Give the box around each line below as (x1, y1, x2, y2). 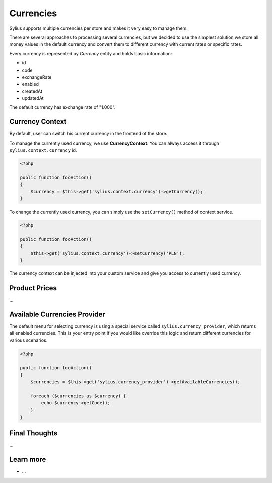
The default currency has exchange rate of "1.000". (9, 104, 116, 110)
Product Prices (9, 284, 57, 292)
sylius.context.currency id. (9, 147, 77, 153)
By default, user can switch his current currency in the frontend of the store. (9, 131, 168, 137)
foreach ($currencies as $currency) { (30, 393, 126, 399)
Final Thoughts (9, 429, 58, 438)
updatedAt (22, 95, 44, 101)
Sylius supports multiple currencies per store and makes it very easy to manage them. (9, 25, 188, 31)
